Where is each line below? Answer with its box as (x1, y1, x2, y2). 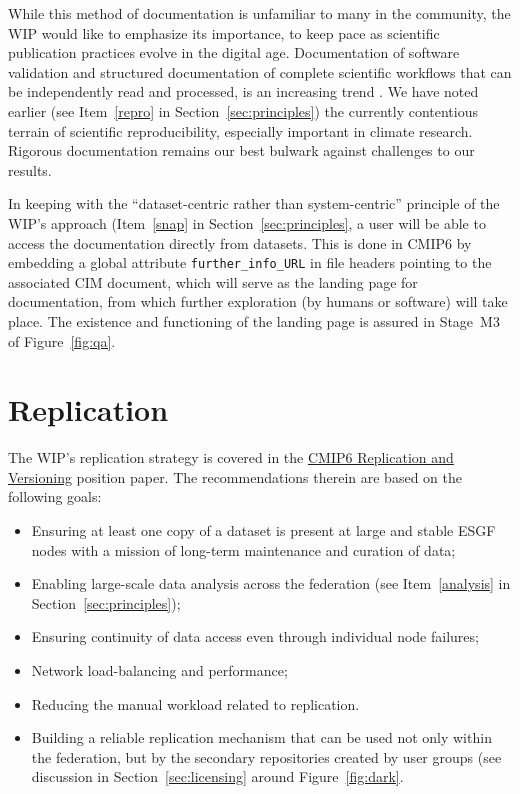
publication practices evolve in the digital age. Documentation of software (8, 42, 460, 63)
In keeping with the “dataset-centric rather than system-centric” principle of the (8, 193, 500, 214)
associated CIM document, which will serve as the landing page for (8, 271, 418, 292)
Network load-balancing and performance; (31, 660, 288, 681)
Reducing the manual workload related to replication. (31, 693, 360, 714)
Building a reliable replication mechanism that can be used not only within (31, 727, 492, 748)
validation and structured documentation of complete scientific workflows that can (8, 61, 512, 82)
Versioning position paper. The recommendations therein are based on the (8, 466, 462, 487)
